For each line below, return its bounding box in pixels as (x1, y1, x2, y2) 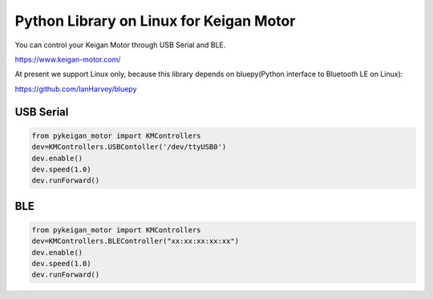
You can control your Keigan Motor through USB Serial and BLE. (14, 40, 226, 50)
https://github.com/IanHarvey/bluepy (14, 84, 137, 94)
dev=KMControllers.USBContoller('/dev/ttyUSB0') (31, 143, 227, 152)
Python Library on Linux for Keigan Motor (14, 12, 296, 30)
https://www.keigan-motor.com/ (14, 55, 121, 64)
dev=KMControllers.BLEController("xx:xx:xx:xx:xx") (31, 236, 240, 246)
